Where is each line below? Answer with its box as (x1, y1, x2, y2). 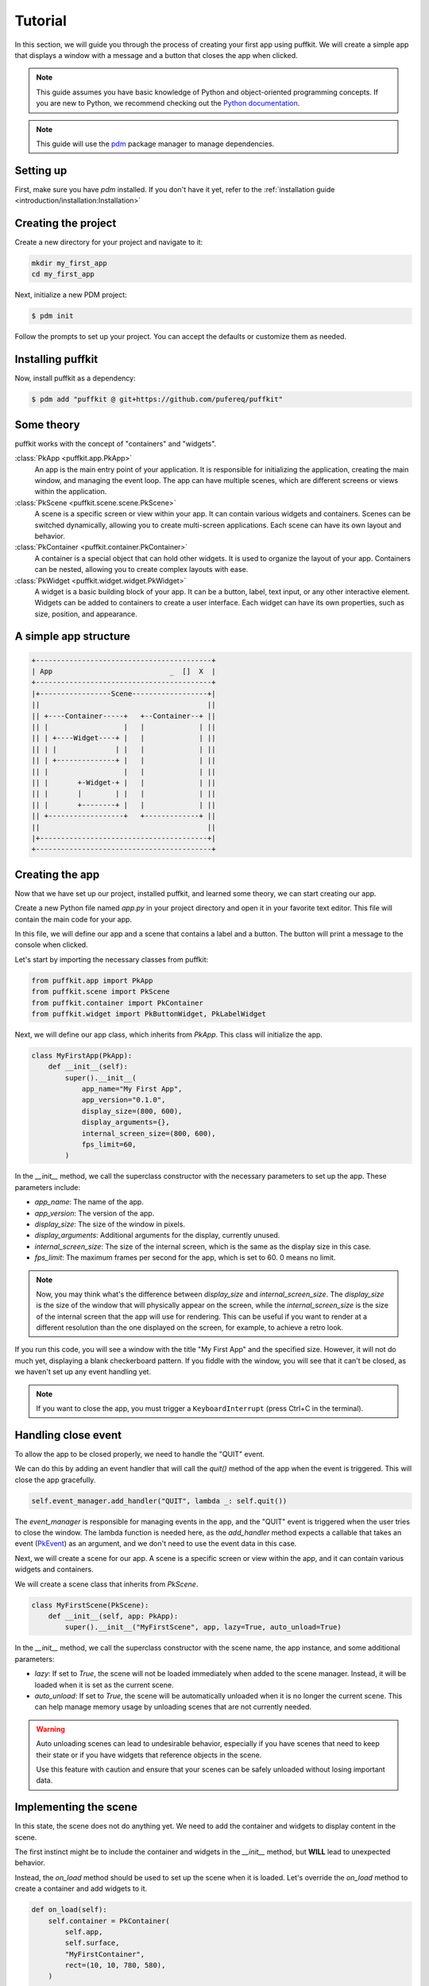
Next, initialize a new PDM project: (14, 290, 127, 299)
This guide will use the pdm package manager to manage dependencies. (36, 139, 275, 149)
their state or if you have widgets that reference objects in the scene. (36, 1750, 262, 1760)
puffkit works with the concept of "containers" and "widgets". (14, 439, 217, 448)
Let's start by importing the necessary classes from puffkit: (14, 954, 209, 964)
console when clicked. (14, 940, 88, 949)
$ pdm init (31, 311, 74, 321)
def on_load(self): (31, 1905, 107, 1915)
